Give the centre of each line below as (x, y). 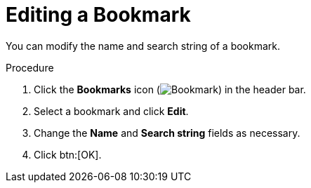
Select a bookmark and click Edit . (111, 111)
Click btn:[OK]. (68, 154)
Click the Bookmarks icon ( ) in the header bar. (170, 89)
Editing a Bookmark (98, 15)
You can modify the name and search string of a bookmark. (143, 46)
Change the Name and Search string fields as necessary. (167, 133)
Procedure (30, 67)
